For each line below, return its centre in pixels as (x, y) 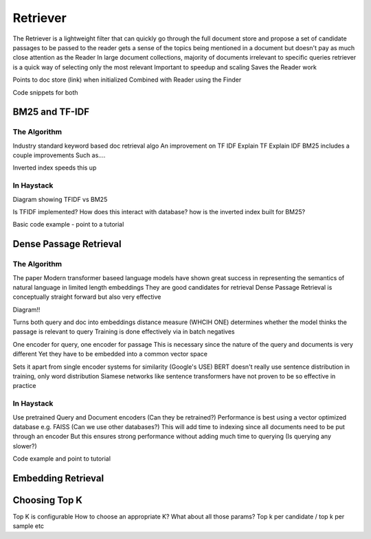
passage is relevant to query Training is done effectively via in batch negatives (124, 332)
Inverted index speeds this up (55, 168)
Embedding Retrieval (58, 478)
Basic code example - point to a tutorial (68, 225)
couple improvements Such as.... (59, 155)
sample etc (29, 526)
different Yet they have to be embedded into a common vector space (110, 354)
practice (24, 386)
